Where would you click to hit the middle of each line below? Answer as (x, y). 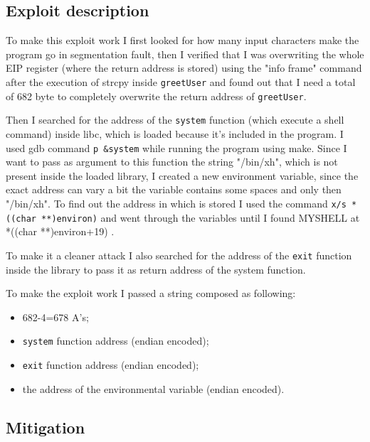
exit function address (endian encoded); (111, 364)
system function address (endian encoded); (116, 341)
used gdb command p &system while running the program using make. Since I (176, 147)
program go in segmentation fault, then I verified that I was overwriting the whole (185, 54)
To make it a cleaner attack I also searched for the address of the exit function (179, 255)
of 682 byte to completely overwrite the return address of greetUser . (156, 96)
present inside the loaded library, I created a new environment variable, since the (182, 175)
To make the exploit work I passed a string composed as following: (151, 293)
